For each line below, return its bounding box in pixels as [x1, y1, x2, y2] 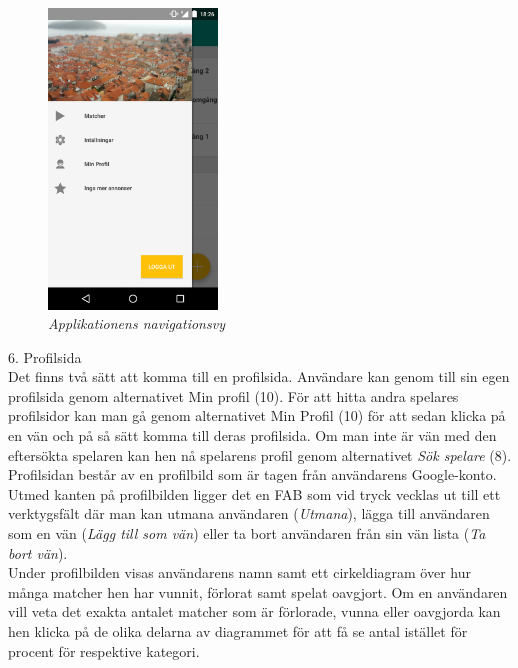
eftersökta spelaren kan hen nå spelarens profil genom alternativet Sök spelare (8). [8, 444, 512, 465]
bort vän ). [8, 542, 68, 563]
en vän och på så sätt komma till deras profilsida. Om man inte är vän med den [8, 425, 497, 446]
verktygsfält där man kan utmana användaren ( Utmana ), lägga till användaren [8, 503, 490, 524]
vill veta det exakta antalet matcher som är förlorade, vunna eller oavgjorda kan [8, 601, 501, 622]
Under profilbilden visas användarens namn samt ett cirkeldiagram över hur [8, 562, 471, 583]
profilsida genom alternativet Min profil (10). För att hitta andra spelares [8, 385, 459, 406]
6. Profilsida [8, 346, 82, 367]
